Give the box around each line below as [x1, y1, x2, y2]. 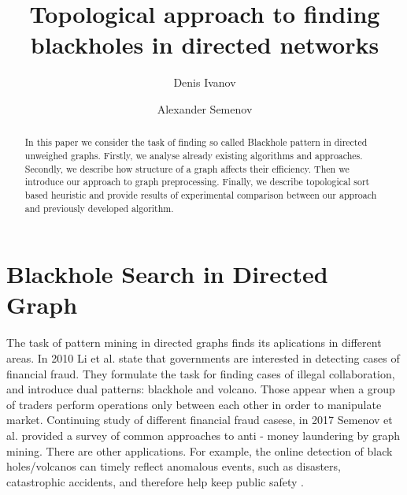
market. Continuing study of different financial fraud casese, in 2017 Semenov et [6, 411, 393, 428]
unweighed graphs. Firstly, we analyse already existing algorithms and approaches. [24, 148, 363, 162]
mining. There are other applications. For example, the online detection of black [6, 442, 393, 459]
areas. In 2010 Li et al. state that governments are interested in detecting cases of [6, 349, 400, 366]
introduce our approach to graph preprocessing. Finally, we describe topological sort [24, 175, 370, 188]
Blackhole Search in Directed [6, 258, 328, 290]
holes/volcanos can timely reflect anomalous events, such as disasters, [6, 458, 341, 475]
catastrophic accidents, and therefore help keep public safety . [6, 473, 304, 489]
